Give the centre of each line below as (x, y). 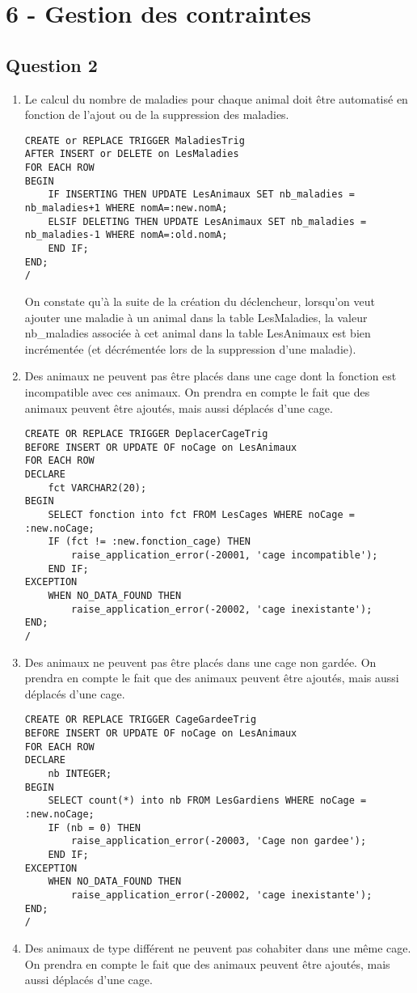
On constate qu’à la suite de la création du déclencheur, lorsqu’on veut (200, 301)
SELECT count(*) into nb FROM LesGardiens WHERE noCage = (207, 801)
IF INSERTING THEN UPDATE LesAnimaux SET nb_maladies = (201, 195)
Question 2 (52, 64)
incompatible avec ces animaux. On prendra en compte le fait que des (197, 391)
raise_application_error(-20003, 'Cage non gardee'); (219, 841)
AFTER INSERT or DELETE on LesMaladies (132, 154)
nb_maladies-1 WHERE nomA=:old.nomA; (126, 235)
